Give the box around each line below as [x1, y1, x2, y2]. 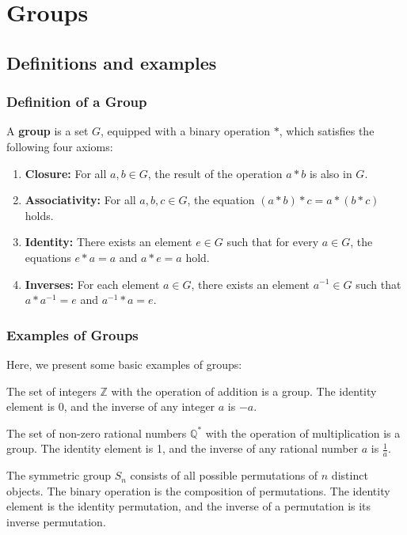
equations [25, 249, 71, 265]
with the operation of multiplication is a [205, 424, 401, 441]
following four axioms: [6, 138, 113, 154]
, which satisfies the [279, 123, 375, 139]
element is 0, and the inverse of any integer [6, 398, 215, 415]
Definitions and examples [6, 50, 217, 74]
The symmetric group [6, 467, 111, 484]
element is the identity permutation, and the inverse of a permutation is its [6, 498, 371, 514]
